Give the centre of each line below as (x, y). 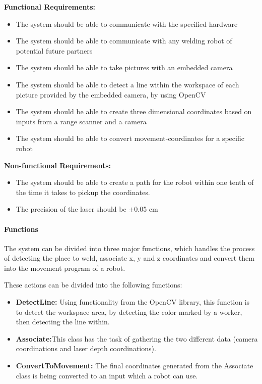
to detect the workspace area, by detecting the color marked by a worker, (129, 311)
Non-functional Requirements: (58, 165)
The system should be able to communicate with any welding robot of (124, 41)
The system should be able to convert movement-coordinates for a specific (130, 138)
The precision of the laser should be (71, 209)
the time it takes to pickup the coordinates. (83, 192)
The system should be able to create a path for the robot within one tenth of (135, 182)
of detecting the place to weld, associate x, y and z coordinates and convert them (129, 258)
